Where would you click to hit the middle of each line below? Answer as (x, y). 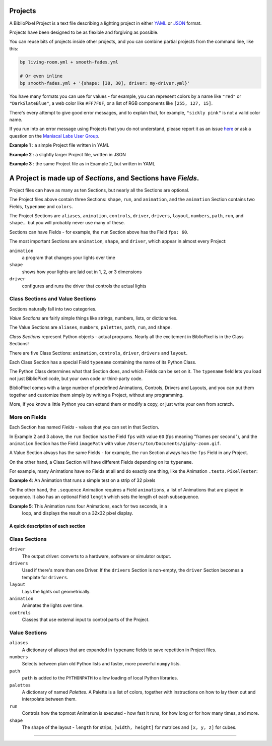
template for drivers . (45, 577)
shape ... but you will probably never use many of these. (67, 223)
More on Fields (28, 417)
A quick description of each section (47, 526)
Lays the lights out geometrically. (56, 591)
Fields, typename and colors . (41, 206)
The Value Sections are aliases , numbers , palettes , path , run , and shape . (91, 327)
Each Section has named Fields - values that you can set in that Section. (84, 427)
